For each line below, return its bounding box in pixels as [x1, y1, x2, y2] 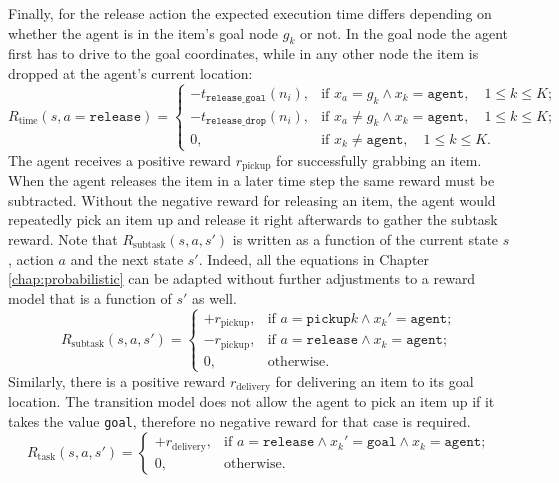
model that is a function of [8, 287, 172, 308]
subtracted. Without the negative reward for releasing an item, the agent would [8, 189, 496, 210]
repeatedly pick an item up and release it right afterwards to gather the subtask [8, 209, 498, 230]
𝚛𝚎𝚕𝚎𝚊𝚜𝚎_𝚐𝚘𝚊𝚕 [206, 93, 266, 104]
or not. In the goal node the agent [299, 22, 509, 43]
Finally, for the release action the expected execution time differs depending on [8, 3, 492, 23]
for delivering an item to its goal [275, 370, 474, 391]
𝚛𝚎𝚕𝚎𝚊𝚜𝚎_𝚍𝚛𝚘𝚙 [206, 116, 266, 127]
